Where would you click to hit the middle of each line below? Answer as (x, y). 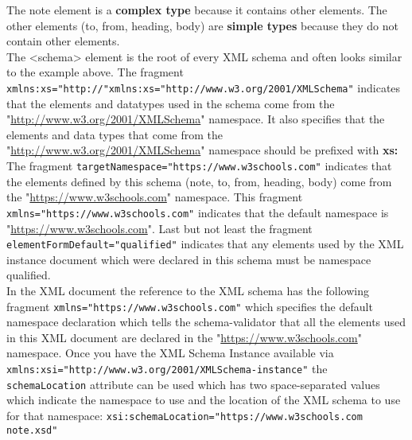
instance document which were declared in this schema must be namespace (189, 259)
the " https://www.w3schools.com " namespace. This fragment (155, 197)
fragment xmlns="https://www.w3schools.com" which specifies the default (190, 306)
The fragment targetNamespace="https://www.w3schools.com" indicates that (199, 165)
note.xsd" (32, 430)
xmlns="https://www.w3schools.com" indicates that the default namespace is (198, 212)
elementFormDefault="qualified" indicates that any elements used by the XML (205, 244)
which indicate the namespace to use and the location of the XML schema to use (204, 400)
